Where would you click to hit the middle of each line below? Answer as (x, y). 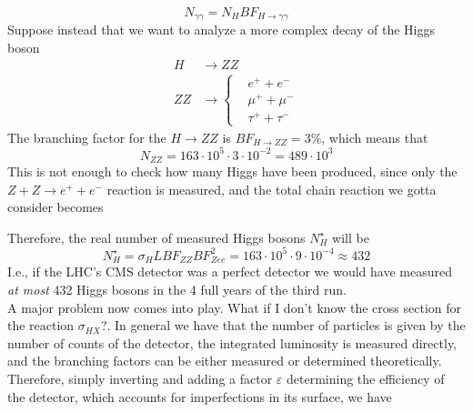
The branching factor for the (87, 137)
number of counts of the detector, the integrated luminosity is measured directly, (232, 342)
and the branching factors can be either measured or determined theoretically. (225, 361)
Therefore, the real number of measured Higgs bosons (156, 237)
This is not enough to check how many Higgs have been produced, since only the (232, 171)
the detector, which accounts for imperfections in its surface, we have (200, 396)
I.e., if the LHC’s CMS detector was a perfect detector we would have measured (230, 271)
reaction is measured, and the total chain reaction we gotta (272, 189)
